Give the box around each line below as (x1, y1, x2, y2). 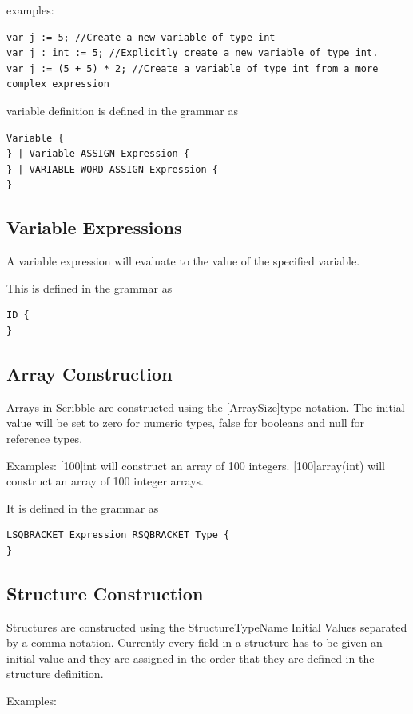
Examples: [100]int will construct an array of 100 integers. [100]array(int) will (6, 457, 385, 473)
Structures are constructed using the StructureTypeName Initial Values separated (6, 618, 407, 635)
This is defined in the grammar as (6, 279, 173, 296)
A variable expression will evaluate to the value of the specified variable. (6, 253, 360, 269)
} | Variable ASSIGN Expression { (6, 148, 190, 160)
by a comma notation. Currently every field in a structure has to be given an (6, 634, 383, 651)
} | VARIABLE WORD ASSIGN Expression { (6, 163, 218, 175)
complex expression (6, 78, 109, 90)
